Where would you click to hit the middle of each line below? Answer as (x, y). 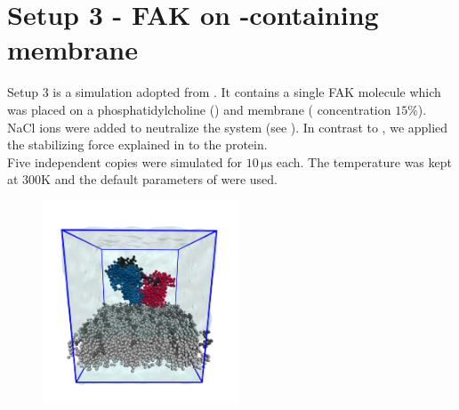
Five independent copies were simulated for (125, 161)
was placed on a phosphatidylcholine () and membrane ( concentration (199, 109)
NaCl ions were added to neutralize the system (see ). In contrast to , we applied (228, 127)
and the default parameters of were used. (166, 179)
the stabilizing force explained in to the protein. (137, 145)
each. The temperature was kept (364, 161)
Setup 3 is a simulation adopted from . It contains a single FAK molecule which (224, 92)
